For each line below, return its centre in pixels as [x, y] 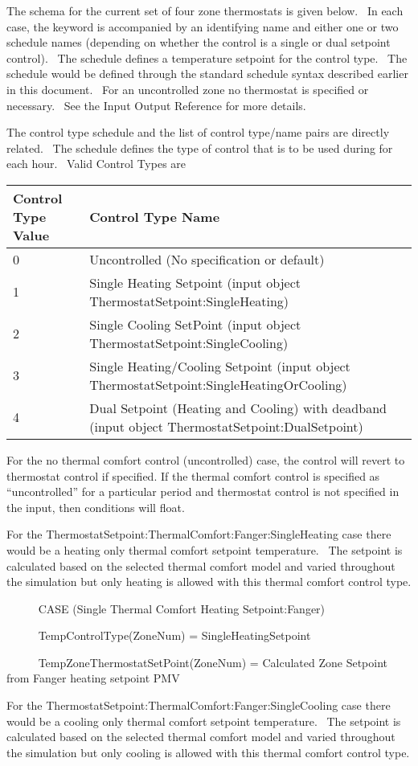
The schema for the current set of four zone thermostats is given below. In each [205, 10]
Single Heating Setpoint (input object [195, 282]
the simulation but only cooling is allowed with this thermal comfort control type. [208, 752]
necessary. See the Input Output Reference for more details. [156, 105]
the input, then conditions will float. [96, 507]
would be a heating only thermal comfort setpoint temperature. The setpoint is [205, 549]
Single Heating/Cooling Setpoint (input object [220, 366]
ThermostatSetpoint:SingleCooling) [189, 342]
